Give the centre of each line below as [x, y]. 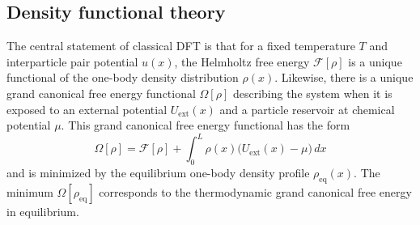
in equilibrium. [43, 211]
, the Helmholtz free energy [242, 61]
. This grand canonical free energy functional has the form [206, 125]
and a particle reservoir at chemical [307, 109]
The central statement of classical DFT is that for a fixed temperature [181, 46]
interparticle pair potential [72, 61]
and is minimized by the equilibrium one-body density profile [158, 173]
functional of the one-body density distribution [123, 77]
